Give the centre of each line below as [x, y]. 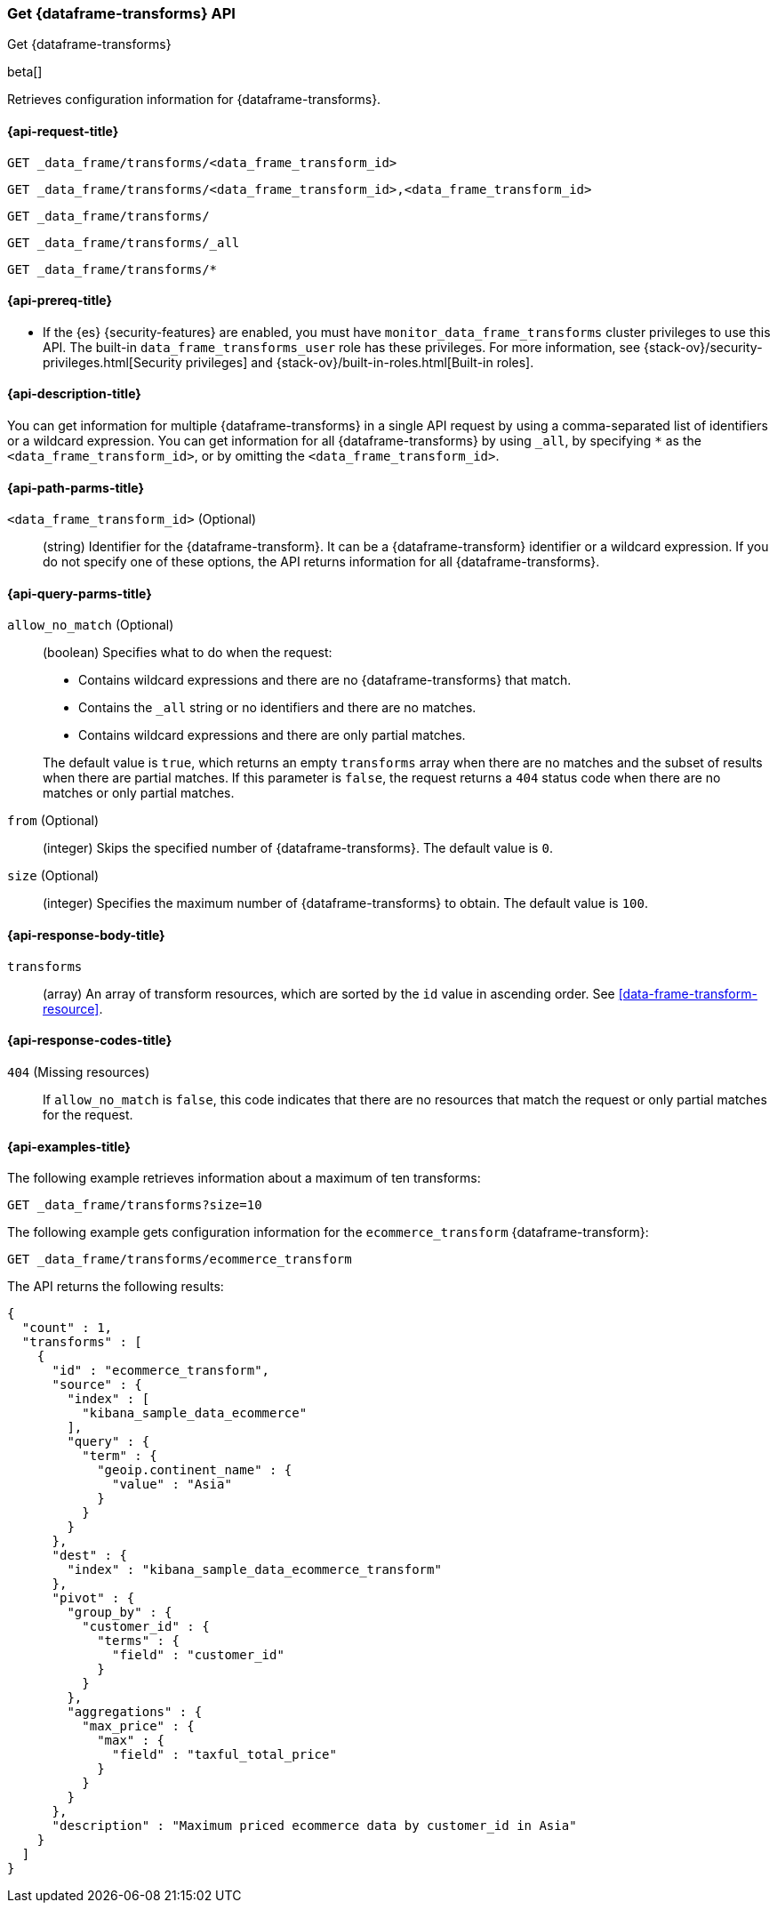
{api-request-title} [63, 131]
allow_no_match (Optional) [91, 625]
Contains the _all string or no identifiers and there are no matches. [277, 708]
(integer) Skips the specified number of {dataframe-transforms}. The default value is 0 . [298, 848]
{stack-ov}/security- [703, 347]
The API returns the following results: [116, 1287]
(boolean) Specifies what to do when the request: [188, 653]
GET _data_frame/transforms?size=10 [135, 1205]
